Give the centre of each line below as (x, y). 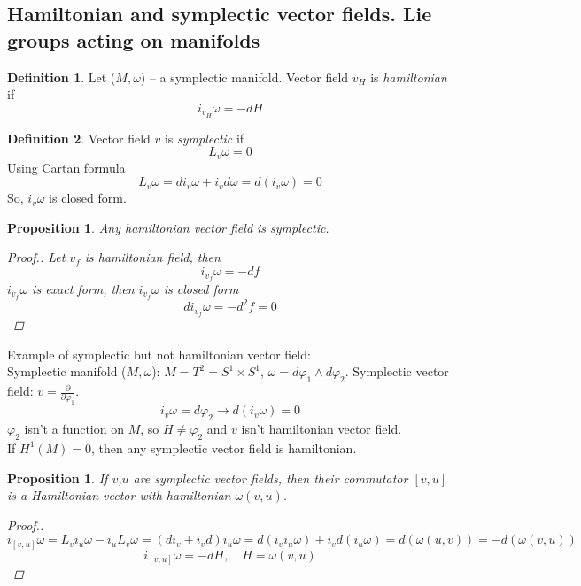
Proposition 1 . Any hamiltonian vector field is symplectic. (168, 227)
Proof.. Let (36, 257)
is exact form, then (83, 288)
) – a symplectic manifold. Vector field (244, 77)
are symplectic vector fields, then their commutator (271, 478)
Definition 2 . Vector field (79, 138)
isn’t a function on (74, 429)
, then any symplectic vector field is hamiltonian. (224, 447)
